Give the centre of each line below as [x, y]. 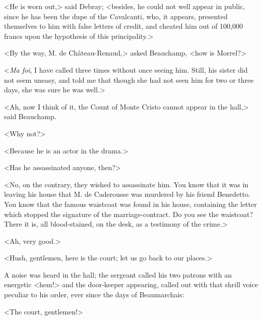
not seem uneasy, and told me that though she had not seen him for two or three [129, 79]
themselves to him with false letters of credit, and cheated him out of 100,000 [124, 26]
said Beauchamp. [30, 116]
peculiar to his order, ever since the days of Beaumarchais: [94, 295]
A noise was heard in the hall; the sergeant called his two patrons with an [118, 274]
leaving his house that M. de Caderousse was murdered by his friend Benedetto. [127, 194]
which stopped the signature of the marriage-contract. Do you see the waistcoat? [129, 214]
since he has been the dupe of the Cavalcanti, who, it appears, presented [116, 16]
